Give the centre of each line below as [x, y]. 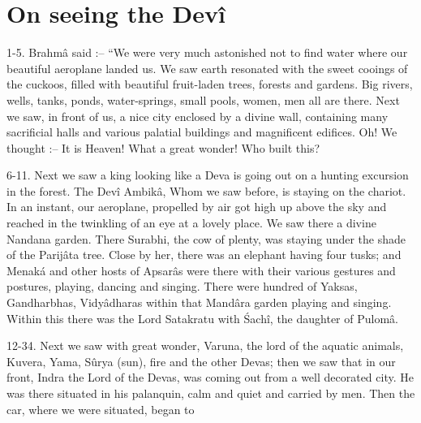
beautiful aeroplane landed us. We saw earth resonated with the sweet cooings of [207, 68]
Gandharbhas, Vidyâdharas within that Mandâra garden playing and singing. [199, 302]
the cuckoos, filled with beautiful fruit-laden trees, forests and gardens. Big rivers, [210, 84]
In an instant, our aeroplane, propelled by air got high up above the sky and [197, 207]
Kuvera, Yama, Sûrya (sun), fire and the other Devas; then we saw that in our [201, 361]
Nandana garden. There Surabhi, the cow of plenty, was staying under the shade [206, 238]
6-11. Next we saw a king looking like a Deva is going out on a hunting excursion [208, 175]
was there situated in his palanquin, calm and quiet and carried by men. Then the [211, 393]
